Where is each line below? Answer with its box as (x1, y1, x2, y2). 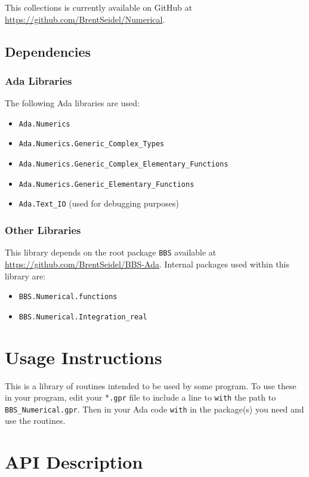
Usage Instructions (5, 344, 162, 369)
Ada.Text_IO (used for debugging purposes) (18, 197, 179, 210)
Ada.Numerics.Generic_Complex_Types (18, 140, 165, 149)
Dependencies (5, 42, 91, 60)
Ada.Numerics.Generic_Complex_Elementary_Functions (18, 160, 228, 169)
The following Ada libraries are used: (5, 97, 140, 109)
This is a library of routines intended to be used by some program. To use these (5, 379, 296, 392)
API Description (5, 450, 143, 474)
